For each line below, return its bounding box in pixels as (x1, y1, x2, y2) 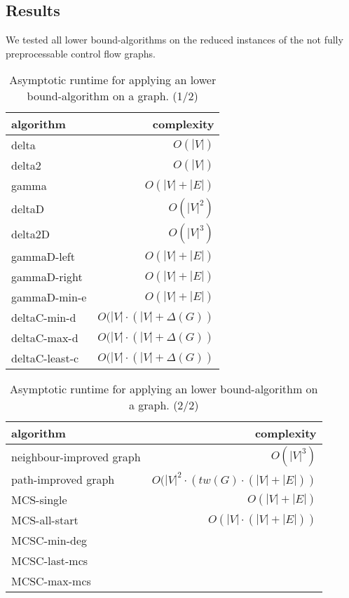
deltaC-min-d (11, 309, 76, 326)
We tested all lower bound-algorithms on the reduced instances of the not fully (6, 32, 343, 47)
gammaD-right (11, 269, 83, 285)
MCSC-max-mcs (11, 573, 91, 590)
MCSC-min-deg (11, 532, 88, 549)
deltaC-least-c (11, 350, 79, 367)
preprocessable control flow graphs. (6, 46, 156, 60)
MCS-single (11, 491, 67, 508)
